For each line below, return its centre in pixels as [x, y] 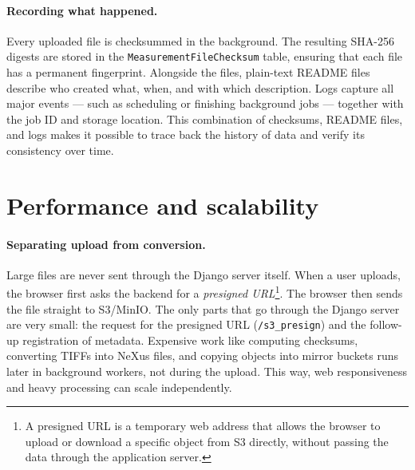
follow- [386, 324]
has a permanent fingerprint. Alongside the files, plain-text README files [188, 72]
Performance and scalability [163, 205]
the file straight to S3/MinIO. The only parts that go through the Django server [203, 308]
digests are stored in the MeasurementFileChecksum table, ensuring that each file [205, 56]
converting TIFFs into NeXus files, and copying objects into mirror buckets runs [203, 355]
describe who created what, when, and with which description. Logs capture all [200, 87]
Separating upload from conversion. [106, 244]
